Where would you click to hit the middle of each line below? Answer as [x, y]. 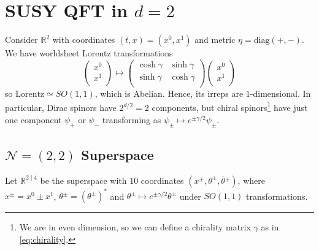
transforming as [132, 119]
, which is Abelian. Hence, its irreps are [169, 93]
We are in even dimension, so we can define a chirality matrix [135, 227]
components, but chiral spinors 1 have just [230, 107]
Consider [21, 40]
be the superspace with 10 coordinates [112, 180]
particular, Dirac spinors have [61, 108]
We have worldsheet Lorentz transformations [89, 53]
